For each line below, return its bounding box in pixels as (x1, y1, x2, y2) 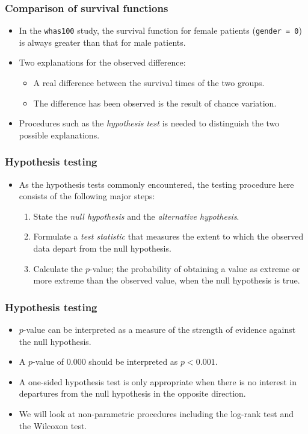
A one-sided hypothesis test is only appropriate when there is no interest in (19, 375, 297, 388)
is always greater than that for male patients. (19, 36, 186, 48)
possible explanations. (19, 128, 100, 141)
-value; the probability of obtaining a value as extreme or (89, 262, 300, 274)
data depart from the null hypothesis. (33, 242, 171, 255)
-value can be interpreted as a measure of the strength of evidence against (23, 323, 296, 336)
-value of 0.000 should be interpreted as (32, 355, 178, 368)
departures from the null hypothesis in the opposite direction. (19, 387, 246, 400)
